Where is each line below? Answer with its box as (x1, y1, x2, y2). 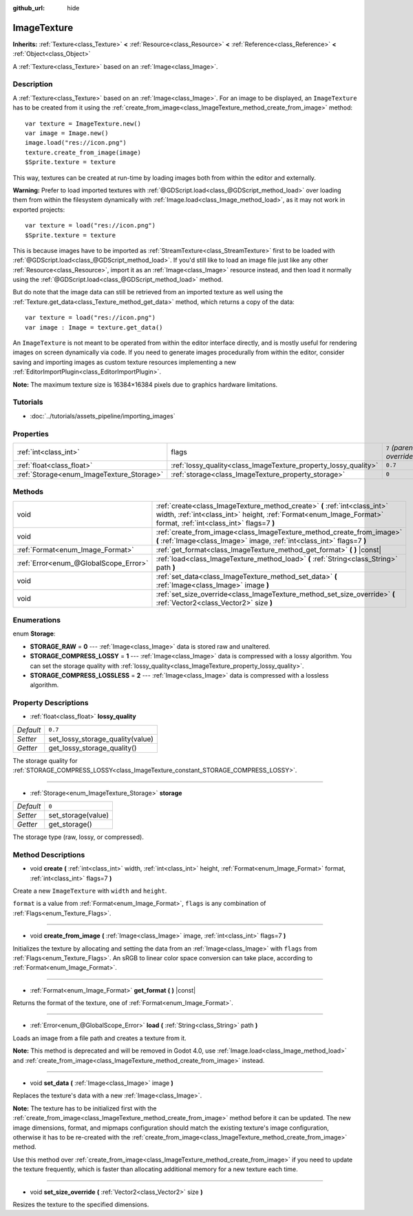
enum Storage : (12, 629, 56, 638)
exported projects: (12, 205, 65, 214)
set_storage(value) (48, 811, 109, 820)
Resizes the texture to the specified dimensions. (12, 1200, 149, 1208)
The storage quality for (12, 756, 78, 764)
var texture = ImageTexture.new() (25, 119, 141, 128)
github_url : (12, 4, 45, 12)
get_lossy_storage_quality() (48, 743, 137, 753)
